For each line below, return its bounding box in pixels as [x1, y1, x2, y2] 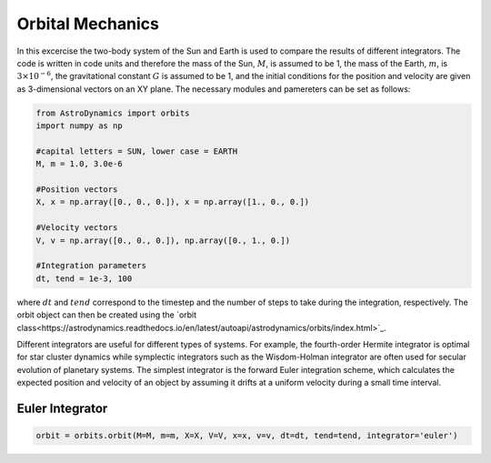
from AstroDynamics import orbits [35, 107, 190, 118]
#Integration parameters [35, 260, 147, 271]
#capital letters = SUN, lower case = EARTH [35, 146, 238, 156]
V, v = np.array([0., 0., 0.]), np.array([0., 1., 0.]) [35, 235, 291, 246]
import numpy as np [35, 121, 123, 131]
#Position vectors [35, 185, 118, 195]
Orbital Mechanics [16, 14, 159, 34]
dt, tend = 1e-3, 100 [35, 273, 133, 284]
